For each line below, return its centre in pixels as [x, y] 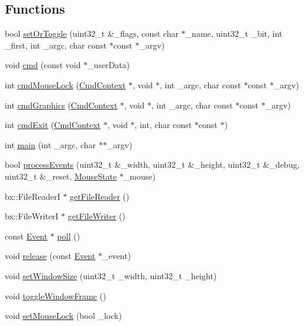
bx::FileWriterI [32, 216]
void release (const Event [50, 256]
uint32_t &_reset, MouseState [61, 176]
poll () [69, 236]
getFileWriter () [96, 216]
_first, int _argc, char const [56, 45]
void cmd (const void [43, 65]
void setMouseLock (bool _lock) [63, 316]
